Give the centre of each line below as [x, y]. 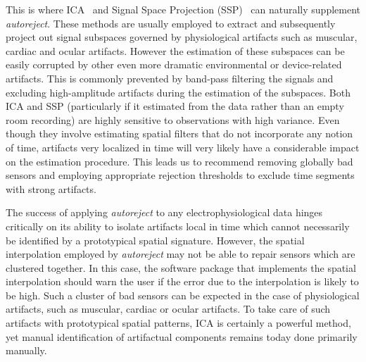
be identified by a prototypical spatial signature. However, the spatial [155, 240]
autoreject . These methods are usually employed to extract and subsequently [171, 23]
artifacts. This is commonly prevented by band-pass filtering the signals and [170, 78]
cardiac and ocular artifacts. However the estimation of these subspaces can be [175, 50]
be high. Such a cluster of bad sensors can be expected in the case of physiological [183, 295]
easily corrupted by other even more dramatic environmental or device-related [174, 64]
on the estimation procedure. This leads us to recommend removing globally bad [179, 161]
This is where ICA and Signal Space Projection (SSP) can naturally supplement [183, 9]
